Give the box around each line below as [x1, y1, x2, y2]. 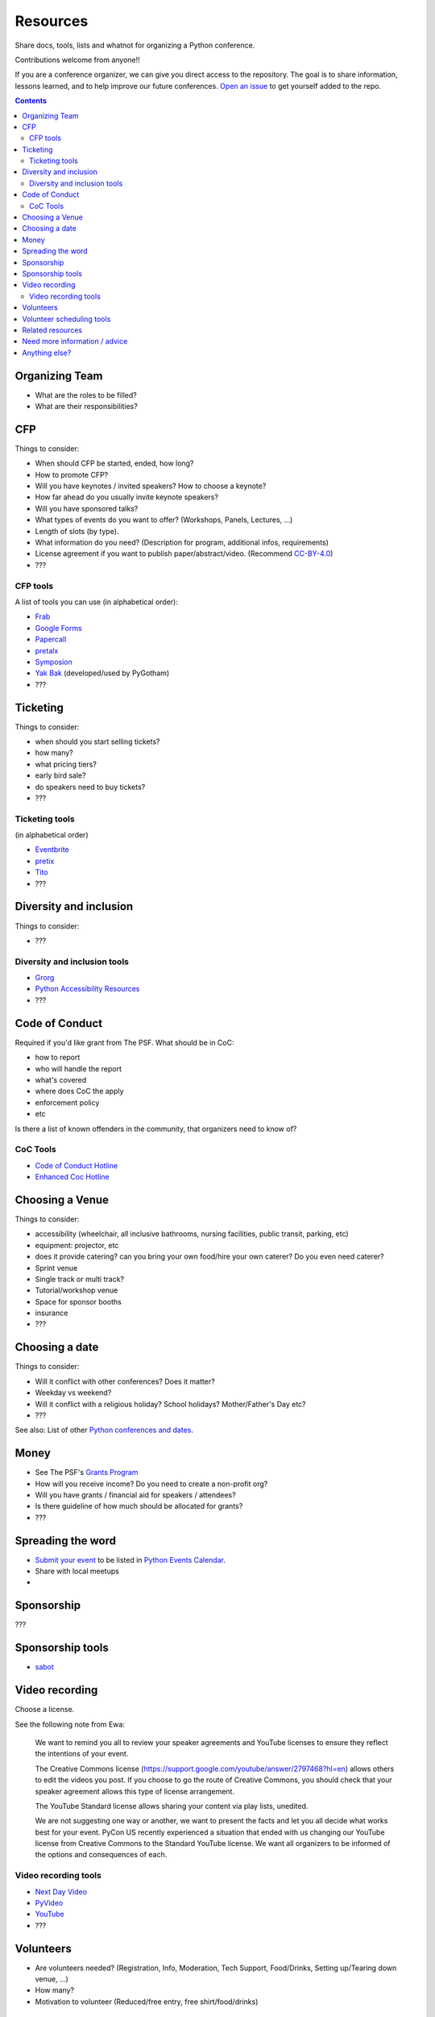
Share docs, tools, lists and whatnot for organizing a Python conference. [14, 40, 255, 50]
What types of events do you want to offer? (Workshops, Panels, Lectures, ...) [35, 515, 293, 524]
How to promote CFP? [35, 470, 109, 479]
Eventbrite [35, 845, 69, 854]
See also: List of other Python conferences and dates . [14, 1425, 193, 1435]
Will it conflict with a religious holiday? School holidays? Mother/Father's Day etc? [35, 1399, 306, 1409]
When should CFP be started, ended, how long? [35, 458, 194, 468]
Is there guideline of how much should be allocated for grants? [35, 1501, 243, 1511]
